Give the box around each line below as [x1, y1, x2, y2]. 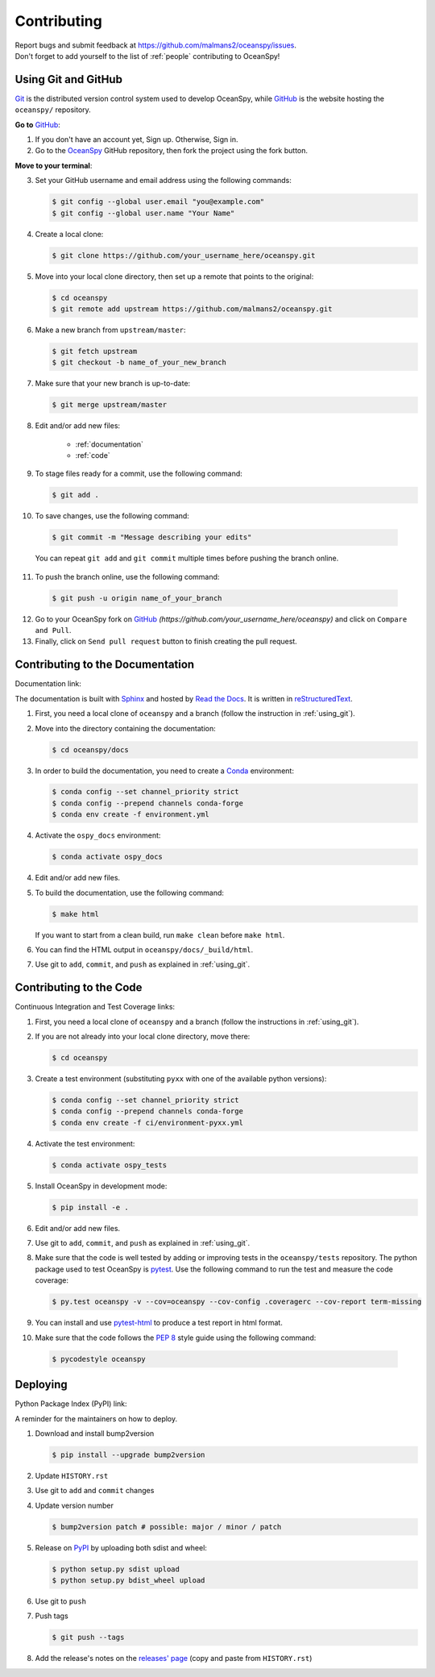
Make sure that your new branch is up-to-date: [35, 379, 191, 389]
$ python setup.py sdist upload [52, 1564, 180, 1574]
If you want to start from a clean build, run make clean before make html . [35, 930, 285, 939]
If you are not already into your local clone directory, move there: [35, 1032, 251, 1042]
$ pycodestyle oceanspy [52, 1354, 147, 1363]
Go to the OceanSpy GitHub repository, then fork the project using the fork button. [35, 146, 309, 156]
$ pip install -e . [52, 1202, 129, 1212]
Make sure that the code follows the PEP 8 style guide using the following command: [35, 1333, 317, 1342]
